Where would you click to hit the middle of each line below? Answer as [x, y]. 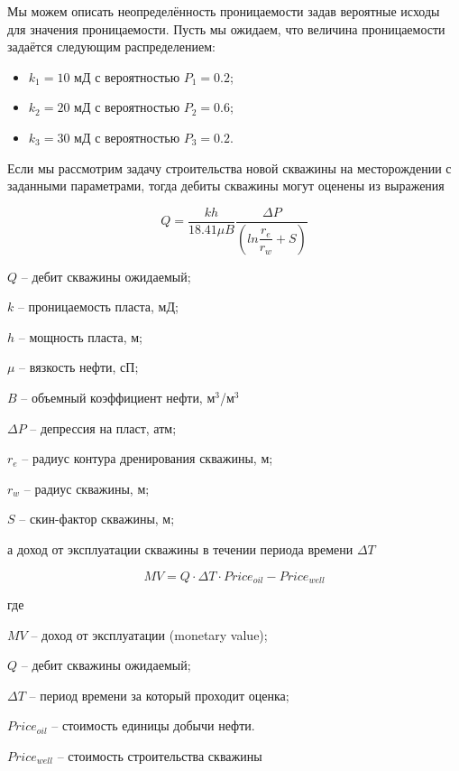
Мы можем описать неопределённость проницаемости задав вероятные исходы [224, 11]
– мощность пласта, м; [80, 336]
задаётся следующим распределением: [111, 46]
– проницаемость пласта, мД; [98, 307]
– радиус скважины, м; [87, 488]
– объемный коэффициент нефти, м [118, 398]
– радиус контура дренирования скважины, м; [147, 458]
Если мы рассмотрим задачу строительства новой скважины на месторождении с [229, 167]
